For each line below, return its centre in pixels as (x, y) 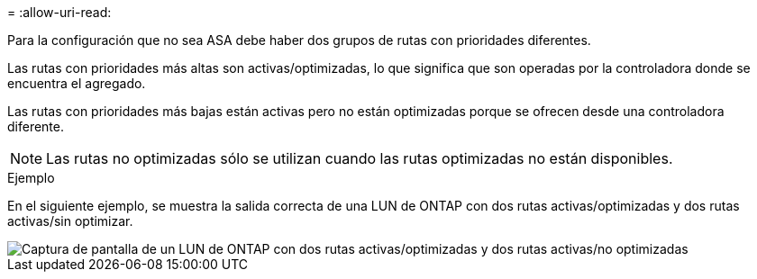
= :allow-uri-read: (59, 12)
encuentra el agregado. (77, 83)
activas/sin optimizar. (70, 221)
